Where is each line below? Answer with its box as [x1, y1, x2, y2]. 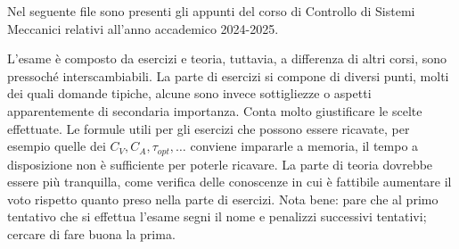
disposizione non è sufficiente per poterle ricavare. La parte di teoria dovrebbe [7, 154, 433, 173]
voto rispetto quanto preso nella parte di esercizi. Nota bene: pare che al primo [7, 189, 439, 208]
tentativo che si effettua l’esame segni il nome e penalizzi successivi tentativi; [7, 207, 427, 226]
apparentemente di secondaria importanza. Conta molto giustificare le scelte [7, 101, 422, 120]
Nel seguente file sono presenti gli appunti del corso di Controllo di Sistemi [7, 2, 415, 20]
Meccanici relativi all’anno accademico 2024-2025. [7, 19, 279, 37]
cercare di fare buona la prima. [7, 224, 176, 243]
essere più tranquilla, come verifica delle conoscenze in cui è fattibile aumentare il [7, 172, 452, 191]
